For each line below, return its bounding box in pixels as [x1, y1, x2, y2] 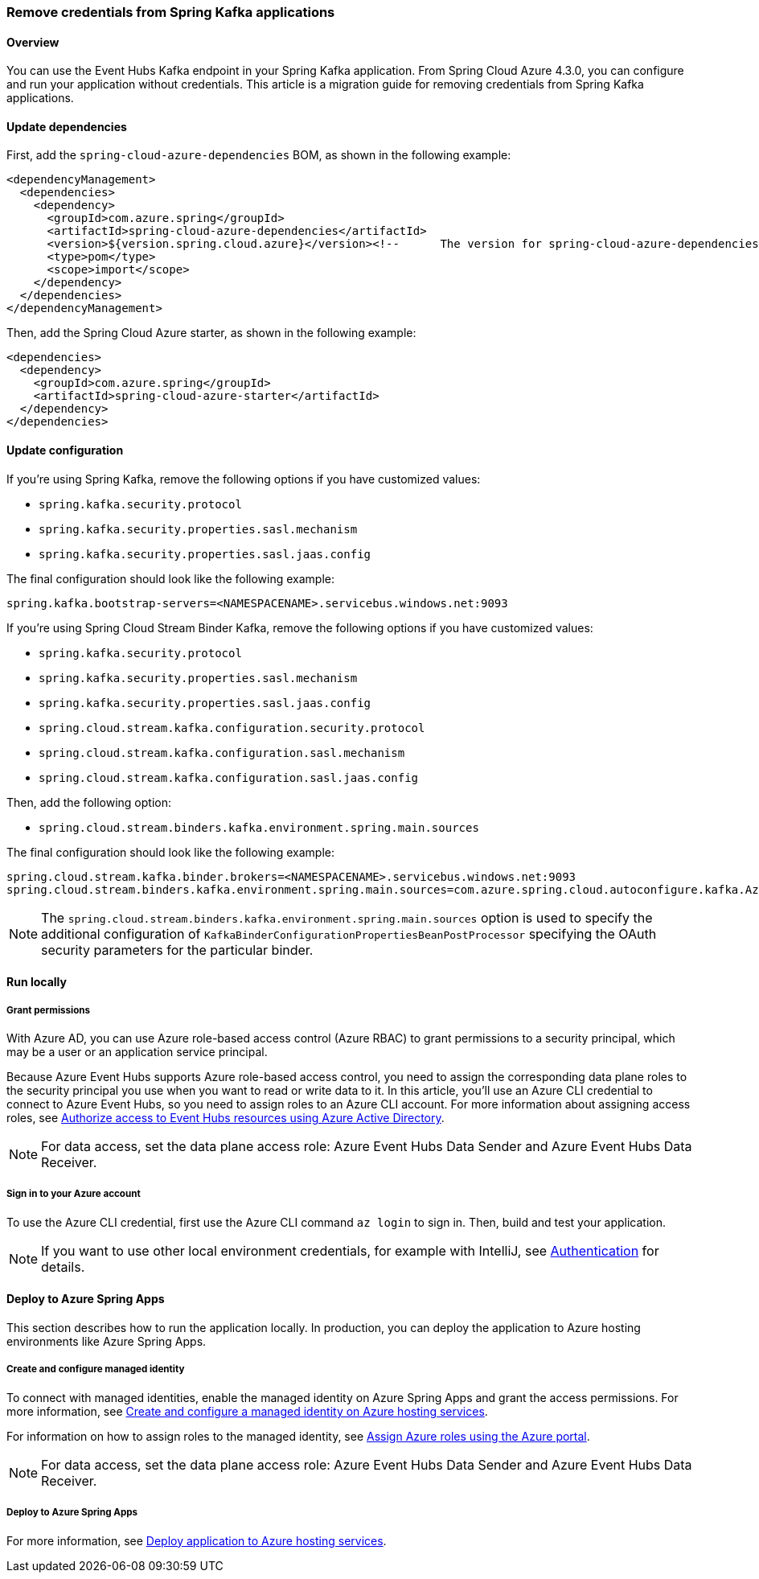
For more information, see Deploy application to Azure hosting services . [6, 1533, 387, 1548]
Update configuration [6, 443, 124, 458]
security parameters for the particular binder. [41, 941, 314, 958]
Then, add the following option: [6, 795, 171, 809]
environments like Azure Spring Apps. [6, 1334, 207, 1349]
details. [41, 1258, 85, 1275]
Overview [6, 35, 59, 49]
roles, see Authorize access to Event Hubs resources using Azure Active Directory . [6, 1111, 445, 1125]
